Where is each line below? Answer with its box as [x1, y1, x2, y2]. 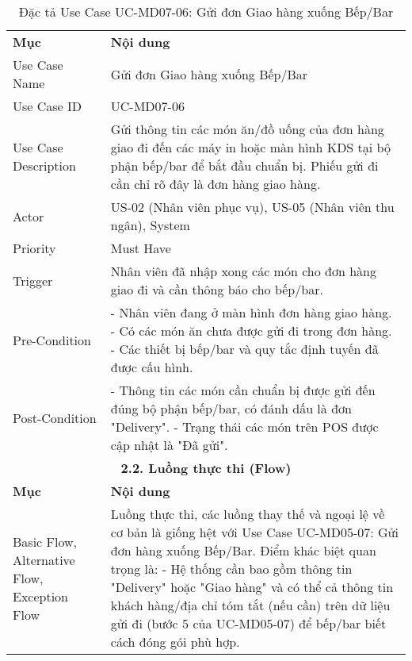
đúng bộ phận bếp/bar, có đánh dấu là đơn [110, 399, 352, 417]
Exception [13, 586, 69, 605]
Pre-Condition [13, 330, 91, 349]
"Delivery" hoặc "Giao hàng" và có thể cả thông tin [110, 578, 394, 596]
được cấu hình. [110, 358, 193, 376]
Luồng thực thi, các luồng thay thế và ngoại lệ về [110, 505, 385, 523]
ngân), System [110, 216, 190, 234]
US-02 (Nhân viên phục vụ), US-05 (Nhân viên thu [110, 198, 395, 216]
